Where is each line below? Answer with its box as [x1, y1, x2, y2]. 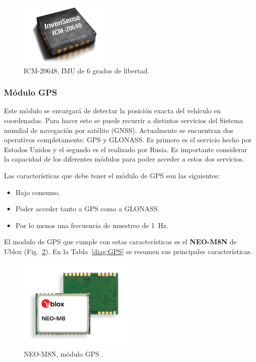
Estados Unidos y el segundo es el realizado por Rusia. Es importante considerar [4, 144, 247, 154]
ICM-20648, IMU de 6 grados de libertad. [24, 65, 149, 75]
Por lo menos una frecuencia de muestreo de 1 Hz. [15, 220, 168, 230]
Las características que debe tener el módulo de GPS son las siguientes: [4, 170, 220, 181]
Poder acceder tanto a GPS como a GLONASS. [15, 203, 160, 214]
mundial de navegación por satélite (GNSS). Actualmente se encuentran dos [4, 125, 233, 135]
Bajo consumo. [15, 187, 60, 197]
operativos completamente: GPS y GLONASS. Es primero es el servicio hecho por [4, 134, 252, 145]
